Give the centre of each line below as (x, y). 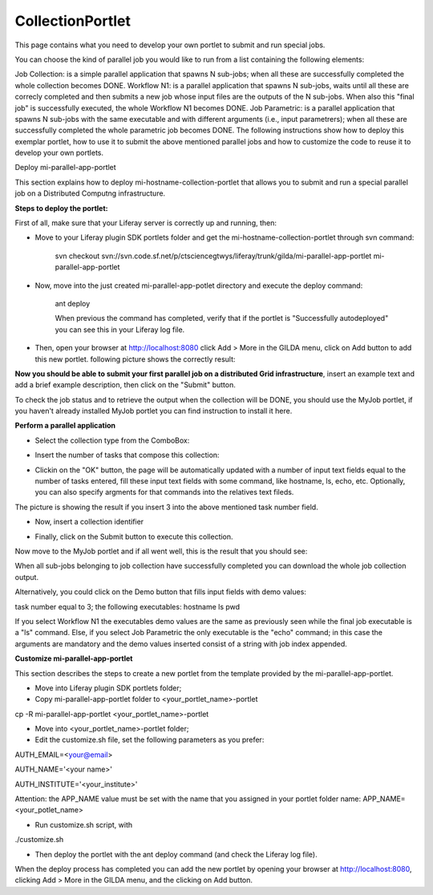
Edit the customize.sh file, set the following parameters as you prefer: (150, 740)
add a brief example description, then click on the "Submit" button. (125, 385)
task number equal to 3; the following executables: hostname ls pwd (127, 606)
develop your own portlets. (59, 153)
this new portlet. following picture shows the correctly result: (135, 359)
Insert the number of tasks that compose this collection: (127, 455)
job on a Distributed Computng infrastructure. (90, 193)
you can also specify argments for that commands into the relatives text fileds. (164, 492)
